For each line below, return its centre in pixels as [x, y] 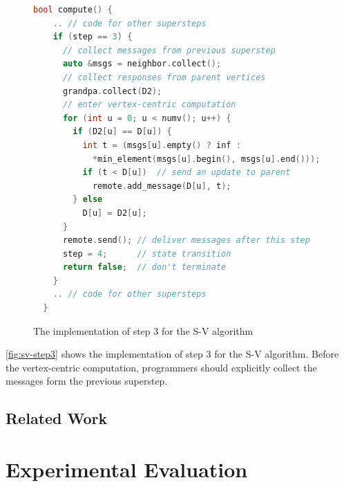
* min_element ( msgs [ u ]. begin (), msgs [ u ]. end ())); [206, 159]
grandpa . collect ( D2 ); [112, 91]
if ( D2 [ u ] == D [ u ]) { [122, 132]
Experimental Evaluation [127, 469]
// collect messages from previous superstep [169, 50]
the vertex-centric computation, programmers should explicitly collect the [161, 367]
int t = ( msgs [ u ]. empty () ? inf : [162, 145]
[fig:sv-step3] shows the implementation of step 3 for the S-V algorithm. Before [172, 354]
